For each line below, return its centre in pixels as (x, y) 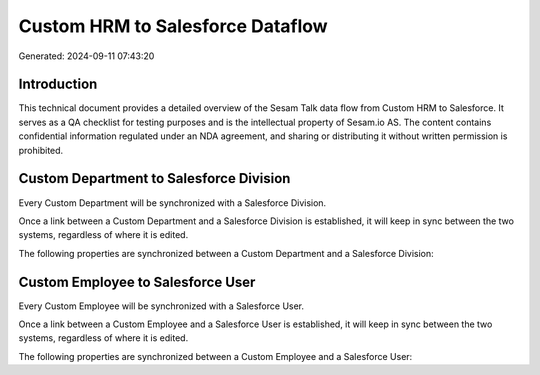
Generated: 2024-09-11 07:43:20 (86, 56)
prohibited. (41, 150)
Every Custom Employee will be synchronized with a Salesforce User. (161, 306)
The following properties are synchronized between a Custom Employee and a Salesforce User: (215, 356)
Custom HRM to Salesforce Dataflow (173, 26)
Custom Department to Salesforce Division (154, 178)
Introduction (58, 84)
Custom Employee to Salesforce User (137, 281)
